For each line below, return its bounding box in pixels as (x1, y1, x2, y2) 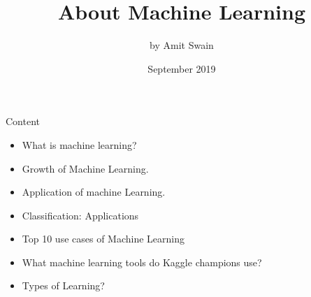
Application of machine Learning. (22, 184, 166, 199)
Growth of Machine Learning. (22, 161, 149, 175)
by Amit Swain (150, 38, 214, 52)
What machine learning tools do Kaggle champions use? (22, 254, 262, 269)
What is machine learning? (22, 137, 137, 152)
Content (6, 114, 40, 129)
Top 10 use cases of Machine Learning (22, 231, 185, 246)
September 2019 (147, 61, 216, 75)
